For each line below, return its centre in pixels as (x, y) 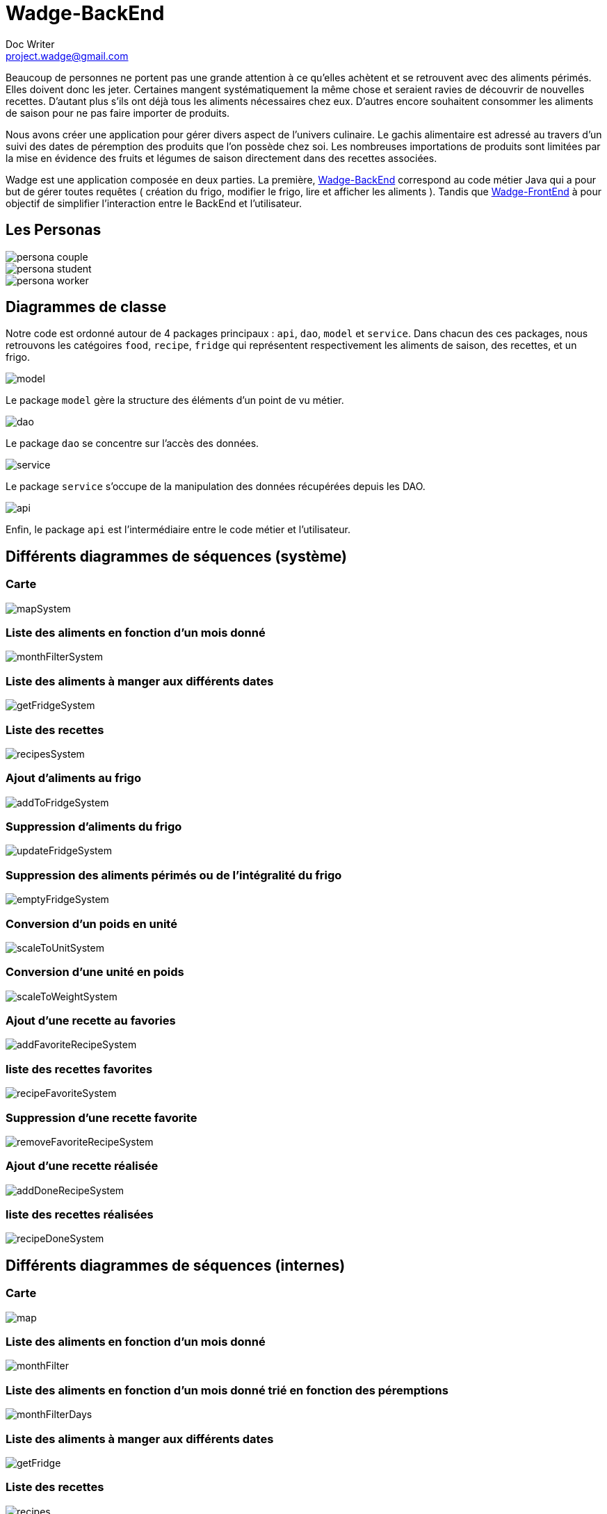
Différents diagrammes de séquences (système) (176, 556)
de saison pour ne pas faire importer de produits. (118, 113)
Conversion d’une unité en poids (95, 972)
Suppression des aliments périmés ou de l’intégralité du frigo (174, 875)
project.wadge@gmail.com (67, 56)
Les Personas (54, 230)
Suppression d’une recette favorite (102, 1117)
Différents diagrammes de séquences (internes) (176, 1265)
